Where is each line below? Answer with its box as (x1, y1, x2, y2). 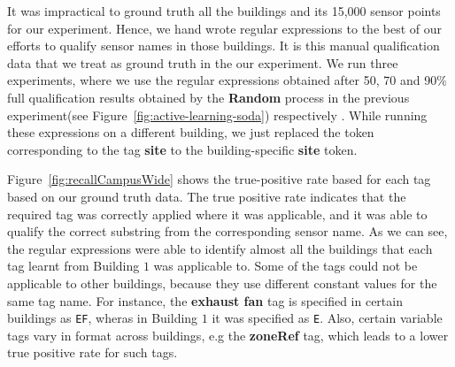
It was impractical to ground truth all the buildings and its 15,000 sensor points (7, 2, 441, 19)
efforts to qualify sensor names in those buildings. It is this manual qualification (7, 36, 440, 55)
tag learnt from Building (7, 256, 140, 275)
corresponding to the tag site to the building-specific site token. (7, 140, 358, 158)
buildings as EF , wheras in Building (7, 309, 198, 327)
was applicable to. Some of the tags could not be (153, 256, 418, 275)
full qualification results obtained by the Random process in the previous (7, 88, 410, 106)
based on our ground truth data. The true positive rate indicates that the (7, 187, 406, 205)
